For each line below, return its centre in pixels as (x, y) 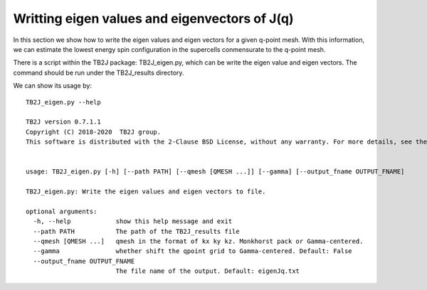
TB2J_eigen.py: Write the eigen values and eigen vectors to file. (146, 192)
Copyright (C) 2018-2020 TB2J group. (94, 132)
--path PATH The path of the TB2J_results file (136, 231)
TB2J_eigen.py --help (63, 102)
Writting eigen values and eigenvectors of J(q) (154, 18)
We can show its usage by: (53, 86)
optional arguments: (62, 211)
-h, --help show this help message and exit (133, 221)
